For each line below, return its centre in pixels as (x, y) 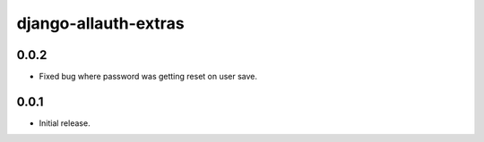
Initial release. (65, 123)
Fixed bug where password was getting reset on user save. (148, 77)
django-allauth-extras (100, 23)
